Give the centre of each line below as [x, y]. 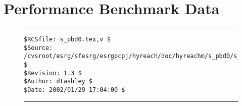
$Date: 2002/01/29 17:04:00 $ [75, 90]
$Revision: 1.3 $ [53, 73]
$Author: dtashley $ [58, 82]
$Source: [38, 48]
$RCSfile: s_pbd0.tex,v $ [67, 40]
